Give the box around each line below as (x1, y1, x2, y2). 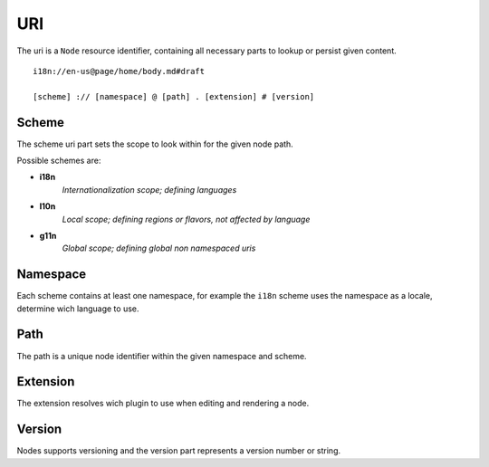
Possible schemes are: (16, 155, 101, 167)
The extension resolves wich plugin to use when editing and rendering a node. (16, 398, 310, 409)
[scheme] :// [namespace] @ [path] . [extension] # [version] (33, 91, 315, 101)
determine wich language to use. (16, 303, 139, 314)
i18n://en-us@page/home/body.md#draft (33, 66, 206, 76)
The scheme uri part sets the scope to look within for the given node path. (16, 138, 293, 149)
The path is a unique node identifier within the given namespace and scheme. (16, 350, 307, 361)
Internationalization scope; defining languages (62, 184, 237, 195)
